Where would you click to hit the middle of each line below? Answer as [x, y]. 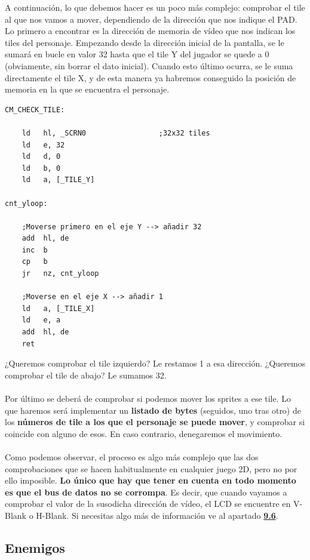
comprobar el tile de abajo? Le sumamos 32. [86, 375]
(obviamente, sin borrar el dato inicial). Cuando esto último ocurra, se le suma [149, 65]
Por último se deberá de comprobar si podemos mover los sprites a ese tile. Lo [148, 398]
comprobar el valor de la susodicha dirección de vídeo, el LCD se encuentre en [148, 504]
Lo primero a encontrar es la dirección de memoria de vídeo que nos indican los [150, 31]
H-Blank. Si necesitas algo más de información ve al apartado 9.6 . [157, 515]
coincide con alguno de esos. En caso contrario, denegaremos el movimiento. [144, 433]
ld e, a [41, 320]
